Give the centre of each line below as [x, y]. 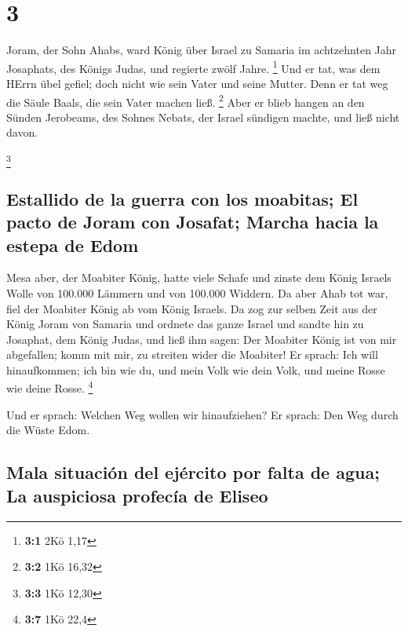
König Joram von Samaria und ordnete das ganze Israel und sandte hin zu [185, 324]
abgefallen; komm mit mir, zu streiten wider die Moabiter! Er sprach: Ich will [192, 354]
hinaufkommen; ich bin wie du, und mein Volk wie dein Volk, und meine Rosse [196, 369]
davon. [22, 132]
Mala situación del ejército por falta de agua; [193, 472]
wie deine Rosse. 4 [50, 387]
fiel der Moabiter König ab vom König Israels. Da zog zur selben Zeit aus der [192, 308]
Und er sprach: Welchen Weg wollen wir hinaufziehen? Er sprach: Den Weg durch [202, 414]
